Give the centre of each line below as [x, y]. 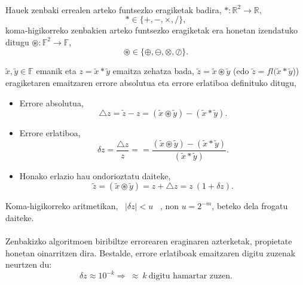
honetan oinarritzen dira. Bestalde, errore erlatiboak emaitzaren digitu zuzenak [151, 252]
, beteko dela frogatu [250, 206]
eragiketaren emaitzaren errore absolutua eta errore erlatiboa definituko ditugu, [151, 82]
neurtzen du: [29, 264]
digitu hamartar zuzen [189, 276]
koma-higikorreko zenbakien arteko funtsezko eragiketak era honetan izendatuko [152, 30]
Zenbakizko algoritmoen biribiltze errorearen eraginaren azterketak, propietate [149, 241]
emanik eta [56, 71]
